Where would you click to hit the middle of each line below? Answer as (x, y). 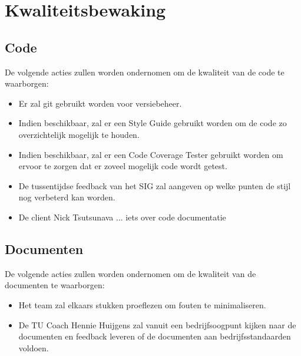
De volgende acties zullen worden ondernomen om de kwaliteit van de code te (145, 72)
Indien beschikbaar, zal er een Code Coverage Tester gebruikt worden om (151, 154)
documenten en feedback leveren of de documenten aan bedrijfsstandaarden (155, 336)
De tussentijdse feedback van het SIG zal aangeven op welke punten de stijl (155, 185)
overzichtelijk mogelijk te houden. (79, 134)
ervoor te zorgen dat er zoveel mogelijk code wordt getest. (123, 166)
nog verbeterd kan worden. (67, 197)
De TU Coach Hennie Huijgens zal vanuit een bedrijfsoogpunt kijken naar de (157, 324)
